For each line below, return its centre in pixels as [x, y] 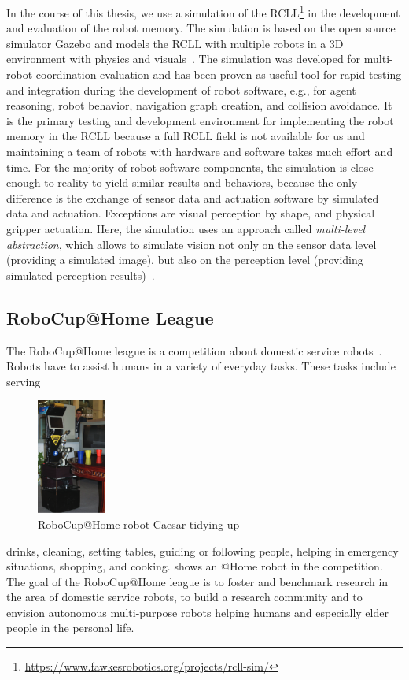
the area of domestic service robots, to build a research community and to [184, 597]
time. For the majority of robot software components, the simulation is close [190, 167]
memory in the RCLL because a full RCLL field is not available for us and [186, 136]
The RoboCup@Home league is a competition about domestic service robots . [194, 350]
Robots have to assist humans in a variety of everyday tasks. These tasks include [201, 366]
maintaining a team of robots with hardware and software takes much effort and [200, 151]
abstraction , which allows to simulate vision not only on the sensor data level [192, 244]
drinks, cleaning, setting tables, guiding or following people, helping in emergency [203, 550]
